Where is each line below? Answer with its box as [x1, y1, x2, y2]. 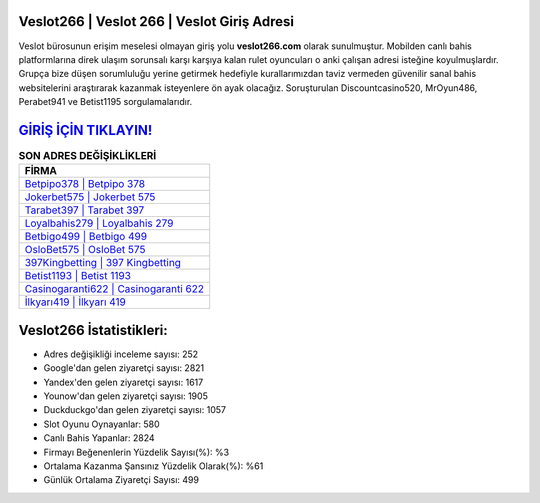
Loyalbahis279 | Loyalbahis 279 [24, 216, 174, 230]
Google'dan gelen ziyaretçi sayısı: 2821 [43, 362, 205, 374]
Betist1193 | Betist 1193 [24, 269, 132, 283]
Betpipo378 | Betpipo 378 [24, 177, 145, 191]
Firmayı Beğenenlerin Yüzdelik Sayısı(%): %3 [43, 446, 230, 458]
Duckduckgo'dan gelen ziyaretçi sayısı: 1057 [43, 404, 227, 416]
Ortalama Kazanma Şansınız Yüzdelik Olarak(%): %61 [43, 460, 264, 472]
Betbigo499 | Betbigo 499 [24, 230, 148, 244]
